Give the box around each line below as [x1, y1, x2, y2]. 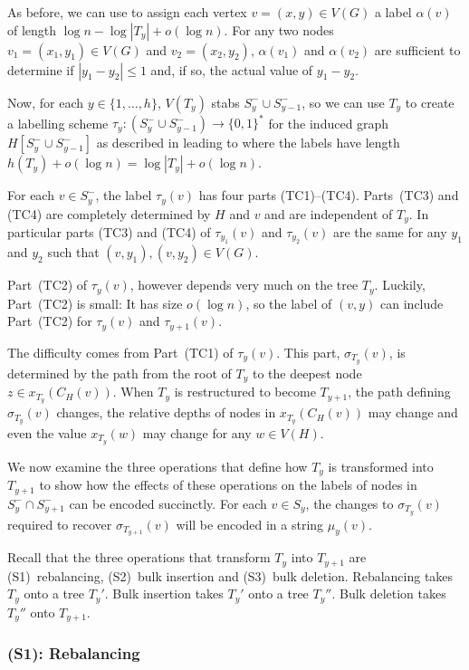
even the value [7, 423, 87, 442]
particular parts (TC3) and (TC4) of [7, 223, 211, 241]
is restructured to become [174, 382, 316, 401]
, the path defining [348, 382, 451, 401]
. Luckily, [374, 275, 426, 294]
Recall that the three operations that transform [7, 548, 271, 567]
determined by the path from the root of [7, 363, 232, 382]
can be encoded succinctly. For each [69, 493, 267, 512]
